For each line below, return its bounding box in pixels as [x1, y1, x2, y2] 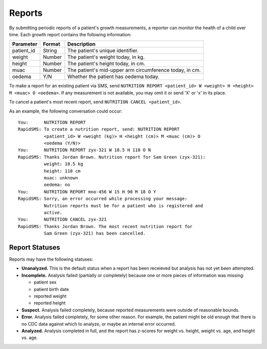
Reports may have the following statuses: [9, 256, 93, 262]
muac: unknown [44, 175, 78, 181]
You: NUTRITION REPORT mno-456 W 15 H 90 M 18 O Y [18, 189, 156, 194]
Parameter [12, 41, 38, 48]
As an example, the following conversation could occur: [9, 108, 123, 114]
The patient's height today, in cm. [67, 60, 145, 67]
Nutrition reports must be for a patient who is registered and [44, 203, 203, 208]
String [43, 47, 57, 54]
